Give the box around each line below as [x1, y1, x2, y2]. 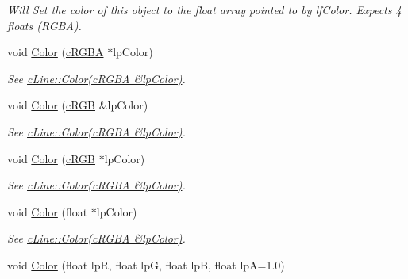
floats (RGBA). [7, 17, 82, 33]
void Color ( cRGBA [7, 44, 104, 60]
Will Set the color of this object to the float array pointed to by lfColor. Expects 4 [7, 2, 402, 17]
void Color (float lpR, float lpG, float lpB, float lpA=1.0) [7, 256, 285, 273]
